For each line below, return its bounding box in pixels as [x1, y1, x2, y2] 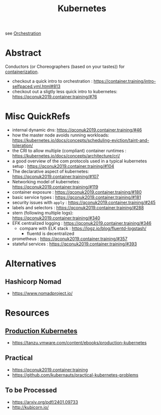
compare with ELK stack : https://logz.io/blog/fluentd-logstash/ [19, 225, 146, 232]
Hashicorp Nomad [5, 277, 62, 286]
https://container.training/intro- [93, 79, 156, 84]
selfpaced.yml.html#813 [12, 83, 61, 89]
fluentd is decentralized [26, 231, 75, 237]
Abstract [5, 47, 41, 59]
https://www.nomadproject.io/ [12, 291, 73, 296]
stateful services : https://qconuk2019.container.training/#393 [12, 241, 137, 247]
